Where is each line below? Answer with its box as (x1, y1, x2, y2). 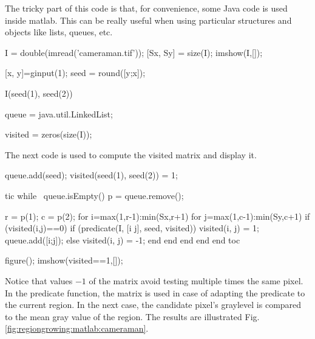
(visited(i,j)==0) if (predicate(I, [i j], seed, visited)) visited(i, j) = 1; (5, 222, 259, 234)
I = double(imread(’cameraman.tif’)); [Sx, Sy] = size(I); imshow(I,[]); (5, 46, 263, 58)
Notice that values (5, 274, 73, 287)
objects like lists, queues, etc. (5, 26, 113, 38)
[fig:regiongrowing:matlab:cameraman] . (5, 322, 149, 335)
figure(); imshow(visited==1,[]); (5, 254, 123, 267)
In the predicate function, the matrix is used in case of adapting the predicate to (5, 286, 305, 299)
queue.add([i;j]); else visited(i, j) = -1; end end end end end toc (5, 233, 240, 246)
